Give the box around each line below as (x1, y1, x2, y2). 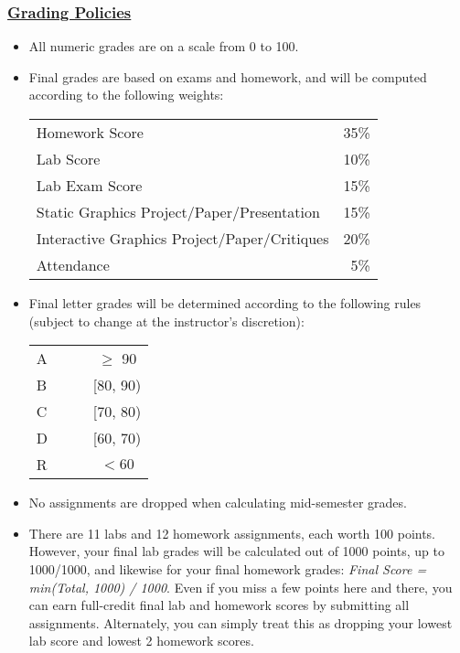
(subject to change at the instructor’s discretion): (28, 311, 305, 330)
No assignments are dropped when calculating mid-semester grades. (28, 493, 407, 512)
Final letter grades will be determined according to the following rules (28, 294, 422, 312)
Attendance (36, 254, 110, 275)
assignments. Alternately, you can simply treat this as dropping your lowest (28, 613, 453, 632)
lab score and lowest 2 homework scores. (28, 631, 254, 650)
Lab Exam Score (36, 175, 143, 196)
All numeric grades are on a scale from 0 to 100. (28, 37, 299, 56)
